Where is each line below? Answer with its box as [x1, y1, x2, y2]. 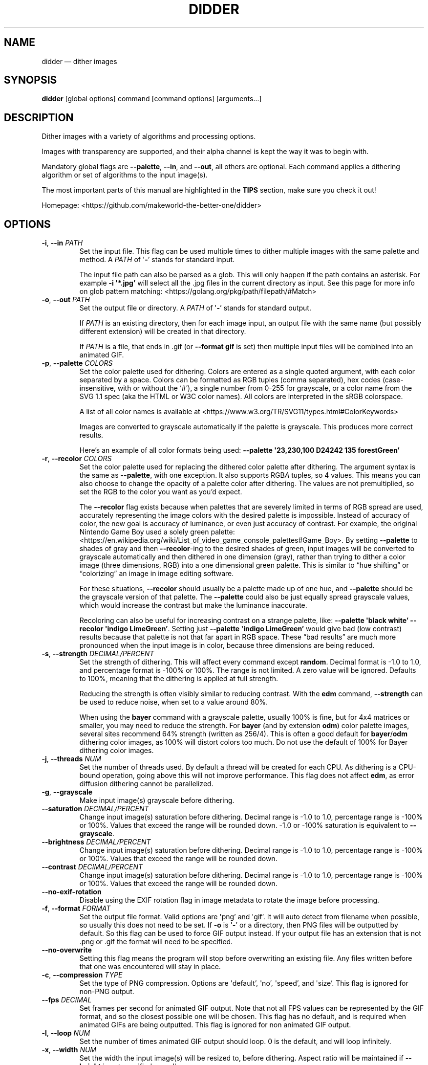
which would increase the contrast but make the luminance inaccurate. [79, 601, 307, 610]
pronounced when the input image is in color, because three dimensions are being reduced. [79, 641, 375, 650]
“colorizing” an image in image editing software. [79, 569, 234, 578]
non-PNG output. [79, 987, 134, 996]
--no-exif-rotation [42, 887, 102, 896]
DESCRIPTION [4, 111, 74, 124]
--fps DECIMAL [42, 996, 92, 1004]
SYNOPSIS [4, 74, 57, 87]
